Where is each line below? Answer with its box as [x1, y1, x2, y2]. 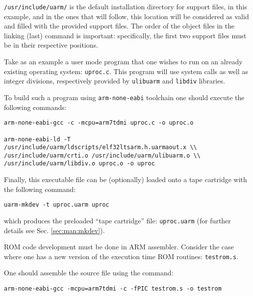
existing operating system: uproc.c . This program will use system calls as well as [4, 66, 248, 76]
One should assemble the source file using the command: [4, 268, 174, 278]
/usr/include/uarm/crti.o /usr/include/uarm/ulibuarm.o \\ [4, 152, 201, 159]
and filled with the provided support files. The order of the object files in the [4, 21, 235, 31]
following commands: [4, 102, 67, 112]
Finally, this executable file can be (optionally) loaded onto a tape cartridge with [4, 174, 247, 185]
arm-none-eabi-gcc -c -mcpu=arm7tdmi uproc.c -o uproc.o [4, 119, 194, 127]
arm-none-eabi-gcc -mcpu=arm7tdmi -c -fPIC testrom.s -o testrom [4, 285, 222, 293]
